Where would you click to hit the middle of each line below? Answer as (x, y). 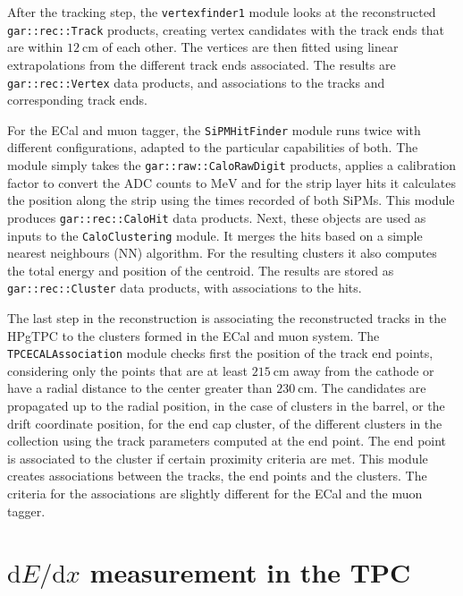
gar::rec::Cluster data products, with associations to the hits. (185, 288)
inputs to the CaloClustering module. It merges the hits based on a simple (215, 235)
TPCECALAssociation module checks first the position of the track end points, (220, 353)
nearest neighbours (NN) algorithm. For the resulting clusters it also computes (222, 253)
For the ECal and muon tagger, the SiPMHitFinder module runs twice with (214, 129)
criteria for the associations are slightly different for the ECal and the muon (215, 493)
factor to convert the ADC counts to (107, 182)
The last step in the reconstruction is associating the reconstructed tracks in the (227, 318)
